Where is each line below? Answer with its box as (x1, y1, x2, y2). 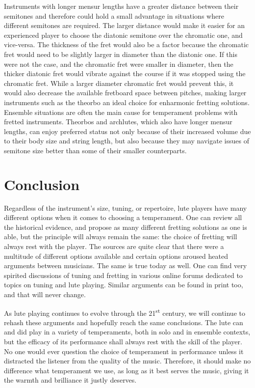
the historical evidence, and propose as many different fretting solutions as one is (4, 222, 247, 232)
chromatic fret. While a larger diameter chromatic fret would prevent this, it (4, 78, 234, 88)
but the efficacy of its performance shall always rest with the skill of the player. (4, 336, 242, 346)
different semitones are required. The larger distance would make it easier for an (4, 20, 245, 30)
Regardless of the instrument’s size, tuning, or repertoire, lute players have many (4, 202, 247, 213)
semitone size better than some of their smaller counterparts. (4, 145, 187, 155)
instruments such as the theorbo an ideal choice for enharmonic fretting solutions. (4, 97, 250, 107)
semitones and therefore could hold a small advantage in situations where (4, 10, 224, 21)
